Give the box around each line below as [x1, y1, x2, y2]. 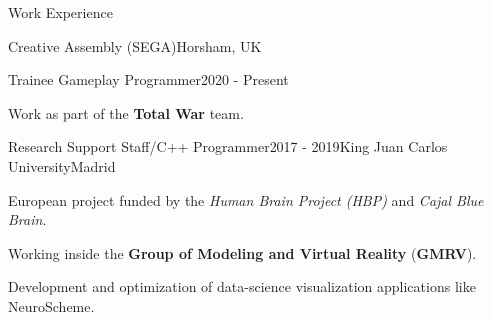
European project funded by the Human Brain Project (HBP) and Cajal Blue [8, 189, 484, 210]
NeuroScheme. [8, 295, 95, 316]
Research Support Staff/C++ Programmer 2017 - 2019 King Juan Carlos [8, 136, 448, 157]
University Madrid [8, 155, 116, 176]
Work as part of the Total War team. [8, 102, 244, 123]
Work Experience [8, 2, 113, 22]
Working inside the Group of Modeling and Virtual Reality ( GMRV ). [8, 242, 477, 263]
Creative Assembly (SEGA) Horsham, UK [8, 35, 262, 56]
